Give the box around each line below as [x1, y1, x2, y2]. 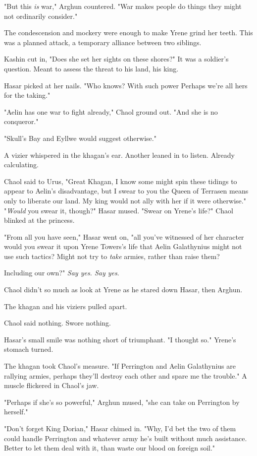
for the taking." [4, 90, 51, 100]
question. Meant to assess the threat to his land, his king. [4, 63, 179, 73]
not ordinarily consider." [4, 10, 78, 21]
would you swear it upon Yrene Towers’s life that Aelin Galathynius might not [4, 241, 242, 252]
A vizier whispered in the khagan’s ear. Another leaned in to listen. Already [4, 149, 235, 160]
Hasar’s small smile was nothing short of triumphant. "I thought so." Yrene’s [4, 334, 236, 344]
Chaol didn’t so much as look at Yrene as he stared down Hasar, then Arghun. [4, 284, 243, 295]
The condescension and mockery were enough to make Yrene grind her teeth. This [4, 27, 253, 38]
